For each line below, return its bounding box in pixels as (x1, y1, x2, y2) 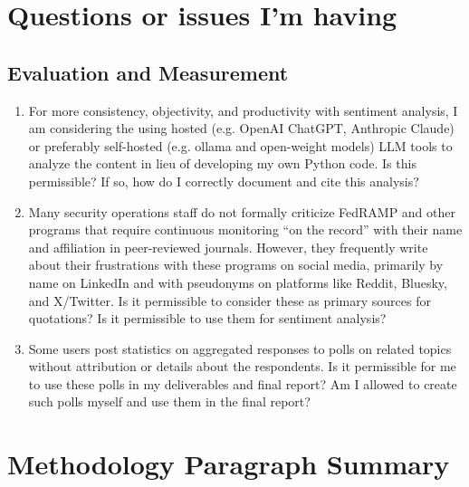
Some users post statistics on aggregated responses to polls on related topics (28, 339, 452, 358)
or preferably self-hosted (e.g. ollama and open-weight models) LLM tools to (28, 136, 453, 155)
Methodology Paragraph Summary (7, 445, 450, 482)
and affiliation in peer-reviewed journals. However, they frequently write (28, 237, 428, 256)
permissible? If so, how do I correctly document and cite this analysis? (28, 171, 419, 190)
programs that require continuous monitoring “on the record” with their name (28, 220, 463, 239)
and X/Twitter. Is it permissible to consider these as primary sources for (28, 291, 431, 310)
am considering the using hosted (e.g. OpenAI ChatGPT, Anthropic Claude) (28, 119, 455, 138)
